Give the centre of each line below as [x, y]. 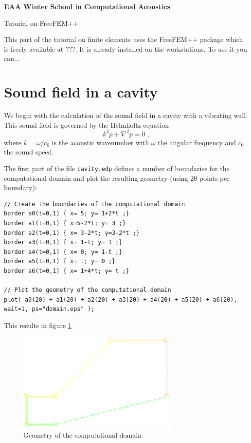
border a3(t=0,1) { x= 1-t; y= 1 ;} [63, 242]
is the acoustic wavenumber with [100, 142]
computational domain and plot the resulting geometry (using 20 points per [117, 178]
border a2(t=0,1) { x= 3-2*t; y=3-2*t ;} [72, 233]
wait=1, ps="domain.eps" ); [49, 309]
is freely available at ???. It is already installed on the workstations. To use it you [125, 48]
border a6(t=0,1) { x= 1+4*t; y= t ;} [67, 271]
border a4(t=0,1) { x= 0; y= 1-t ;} [63, 252]
